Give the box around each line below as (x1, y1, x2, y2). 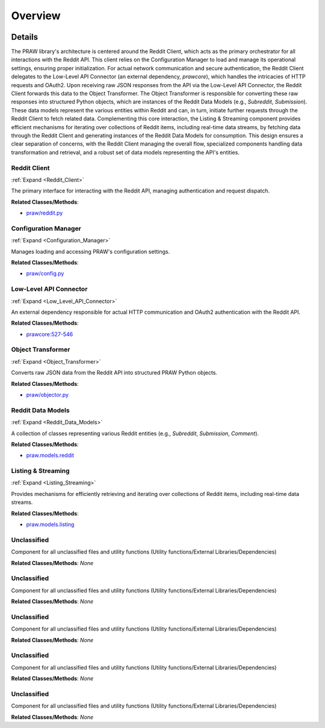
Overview (11, 9, 61, 22)
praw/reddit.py (26, 209, 63, 216)
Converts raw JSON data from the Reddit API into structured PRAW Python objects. (11, 369, 218, 376)
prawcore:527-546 (26, 331, 73, 338)
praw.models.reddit (26, 451, 75, 459)
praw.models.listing (26, 521, 75, 528)
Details (11, 32, 39, 42)
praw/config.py (26, 270, 64, 277)
